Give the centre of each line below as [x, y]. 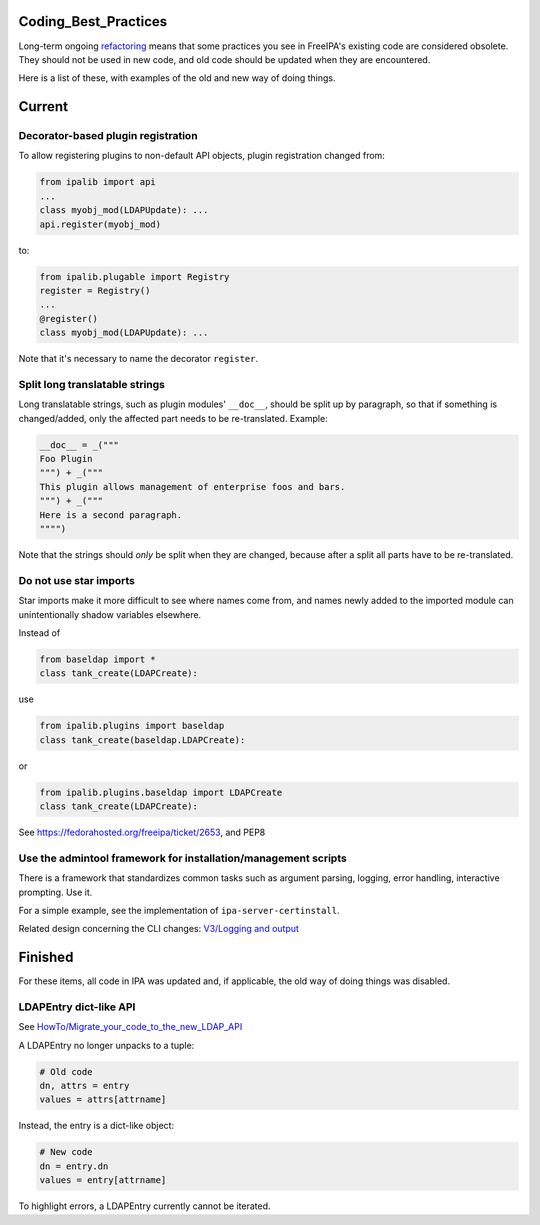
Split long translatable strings [91, 384]
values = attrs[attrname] [103, 1099]
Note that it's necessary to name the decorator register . [138, 359]
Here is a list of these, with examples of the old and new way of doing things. [177, 78]
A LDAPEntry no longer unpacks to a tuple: [106, 1045]
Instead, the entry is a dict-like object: [96, 1126]
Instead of [39, 632]
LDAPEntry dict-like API [77, 1007]
